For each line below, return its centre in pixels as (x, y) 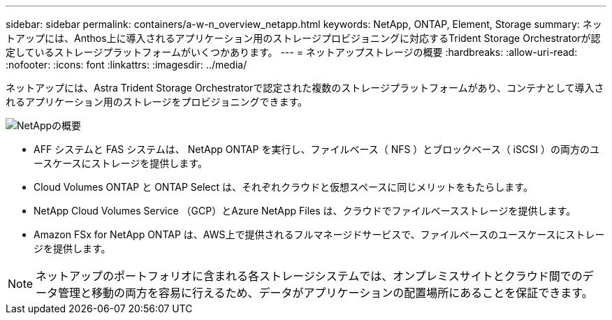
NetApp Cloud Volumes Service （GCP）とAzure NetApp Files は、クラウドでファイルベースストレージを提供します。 (305, 211)
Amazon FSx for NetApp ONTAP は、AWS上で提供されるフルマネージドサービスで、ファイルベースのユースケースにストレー (319, 234)
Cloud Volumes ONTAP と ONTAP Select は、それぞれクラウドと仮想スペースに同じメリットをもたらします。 (283, 187)
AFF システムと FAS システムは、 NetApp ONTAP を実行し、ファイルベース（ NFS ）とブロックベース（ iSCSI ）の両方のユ (316, 149)
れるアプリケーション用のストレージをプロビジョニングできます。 (157, 102)
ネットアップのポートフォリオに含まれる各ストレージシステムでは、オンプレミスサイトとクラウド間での (309, 276)
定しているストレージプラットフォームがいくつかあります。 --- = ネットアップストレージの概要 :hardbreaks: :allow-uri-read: (292, 52)
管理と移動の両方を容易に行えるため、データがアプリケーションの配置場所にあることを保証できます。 (326, 293)
